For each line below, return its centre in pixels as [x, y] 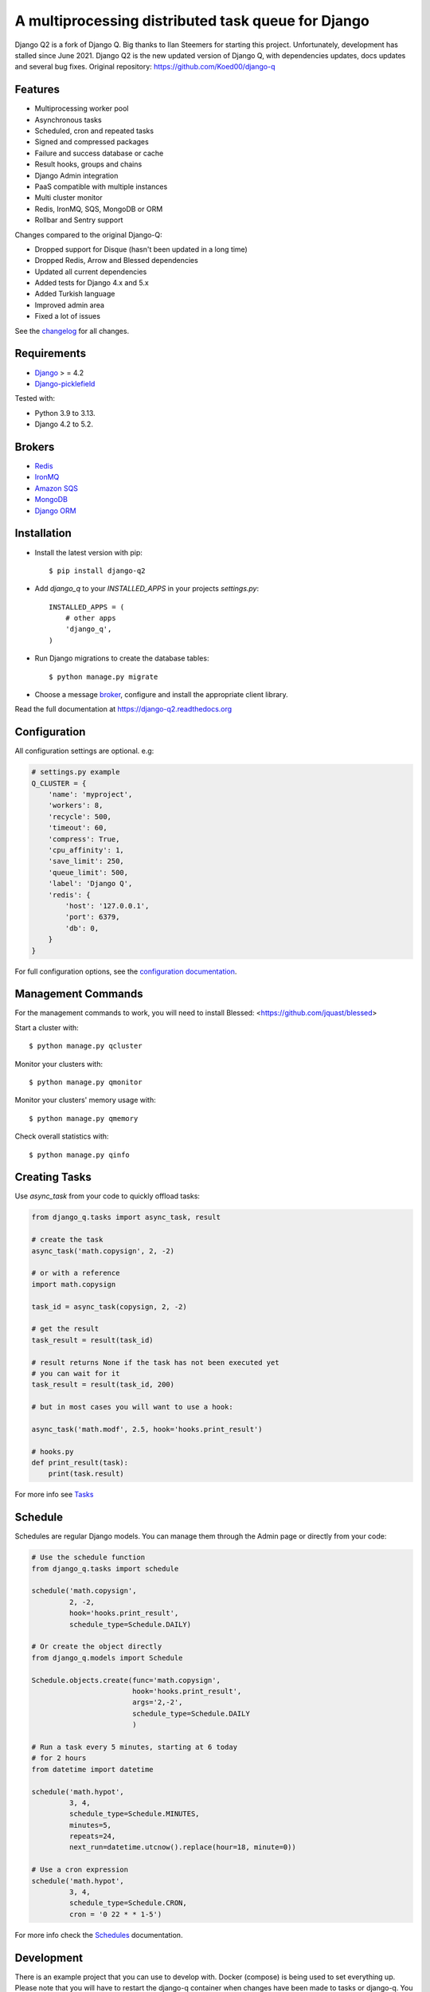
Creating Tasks [53, 1177]
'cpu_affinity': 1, [86, 850]
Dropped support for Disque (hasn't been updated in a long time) [141, 249]
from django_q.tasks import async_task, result [126, 1218]
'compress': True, [84, 839]
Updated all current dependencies [91, 272]
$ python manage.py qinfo [80, 1155]
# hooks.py [53, 1451]
